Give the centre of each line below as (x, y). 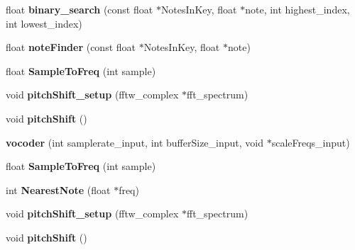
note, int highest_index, (297, 9)
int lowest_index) (44, 23)
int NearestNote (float (58, 189)
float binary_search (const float (80, 9)
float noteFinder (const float (71, 47)
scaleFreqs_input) (311, 142)
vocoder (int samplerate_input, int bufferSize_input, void (135, 142)
